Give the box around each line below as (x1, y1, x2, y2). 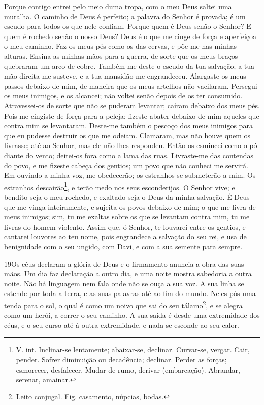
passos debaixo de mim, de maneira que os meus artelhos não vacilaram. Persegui (4, 80, 257, 91)
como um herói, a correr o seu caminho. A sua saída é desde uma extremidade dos (4, 310, 260, 320)
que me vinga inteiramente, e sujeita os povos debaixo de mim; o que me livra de (4, 201, 256, 212)
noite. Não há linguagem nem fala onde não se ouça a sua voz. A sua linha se (4, 278, 244, 288)
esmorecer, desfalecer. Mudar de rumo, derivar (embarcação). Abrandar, (16, 364, 240, 375)
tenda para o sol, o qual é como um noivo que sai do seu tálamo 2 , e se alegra (4, 298, 243, 310)
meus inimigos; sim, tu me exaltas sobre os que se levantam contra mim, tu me (4, 211, 250, 222)
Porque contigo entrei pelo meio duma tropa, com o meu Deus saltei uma (4, 1, 232, 11)
